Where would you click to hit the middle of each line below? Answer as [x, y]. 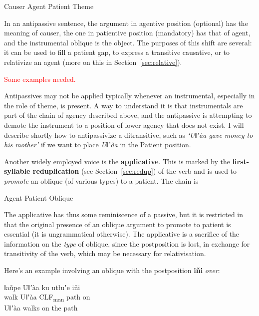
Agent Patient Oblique [39, 197]
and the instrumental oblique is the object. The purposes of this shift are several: [128, 42]
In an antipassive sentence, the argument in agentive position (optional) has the [126, 23]
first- [241, 161]
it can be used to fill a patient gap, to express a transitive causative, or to [117, 52]
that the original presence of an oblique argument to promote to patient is [118, 224]
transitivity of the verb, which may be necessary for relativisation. [105, 253]
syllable [17, 171]
